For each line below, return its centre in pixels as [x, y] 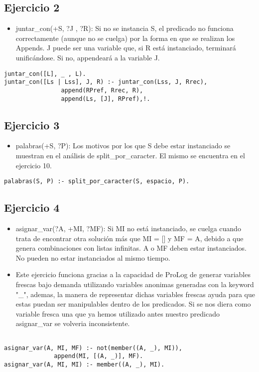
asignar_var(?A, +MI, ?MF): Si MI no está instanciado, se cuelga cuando [128, 228]
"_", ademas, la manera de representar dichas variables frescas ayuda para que [135, 294]
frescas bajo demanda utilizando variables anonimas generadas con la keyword [135, 284]
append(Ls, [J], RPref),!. [106, 99]
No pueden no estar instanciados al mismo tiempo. [93, 257]
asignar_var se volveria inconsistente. [73, 323]
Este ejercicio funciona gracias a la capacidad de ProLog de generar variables [133, 274]
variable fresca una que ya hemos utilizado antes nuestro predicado [118, 313]
